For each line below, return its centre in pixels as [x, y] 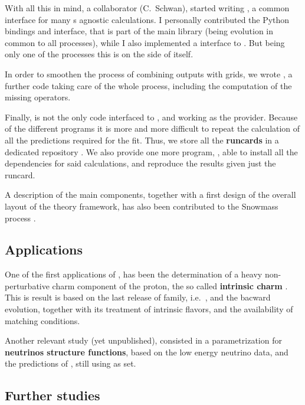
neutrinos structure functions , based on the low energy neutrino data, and [147, 352]
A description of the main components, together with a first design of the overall [150, 195]
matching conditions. [42, 320]
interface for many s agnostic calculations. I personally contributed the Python [147, 19]
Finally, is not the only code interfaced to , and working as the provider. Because [151, 117]
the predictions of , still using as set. [70, 363]
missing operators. [38, 97]
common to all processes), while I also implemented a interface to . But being [145, 42]
